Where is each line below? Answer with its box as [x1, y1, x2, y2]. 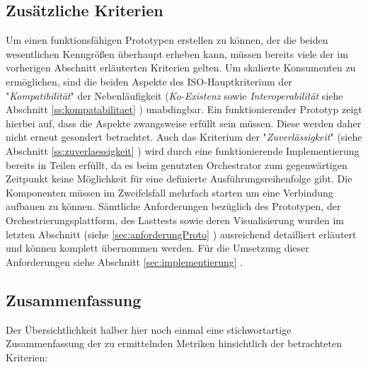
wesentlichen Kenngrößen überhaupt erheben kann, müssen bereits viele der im [6, 46, 348, 61]
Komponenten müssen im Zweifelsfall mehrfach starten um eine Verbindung [6, 185, 333, 199]
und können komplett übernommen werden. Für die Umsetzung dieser [6, 240, 309, 255]
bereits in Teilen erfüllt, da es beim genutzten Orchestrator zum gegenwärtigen [6, 157, 347, 172]
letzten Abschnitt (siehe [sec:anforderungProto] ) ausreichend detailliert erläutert [6, 226, 357, 241]
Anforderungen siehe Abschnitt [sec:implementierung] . [6, 254, 243, 269]
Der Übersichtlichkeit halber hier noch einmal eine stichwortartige [6, 322, 292, 337]
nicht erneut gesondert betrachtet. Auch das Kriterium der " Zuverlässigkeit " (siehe [6, 129, 362, 144]
